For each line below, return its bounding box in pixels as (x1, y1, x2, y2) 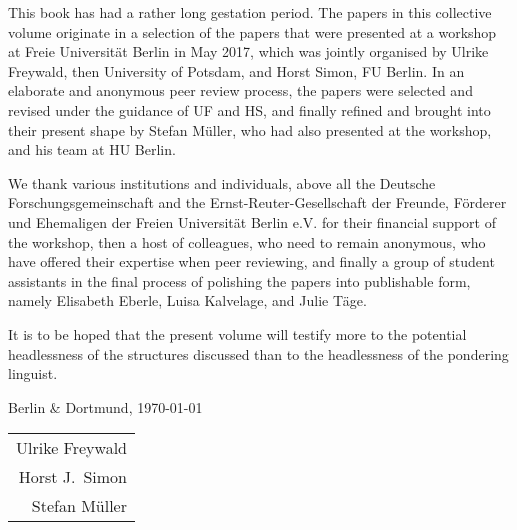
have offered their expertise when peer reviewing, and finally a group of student (8, 251, 495, 272)
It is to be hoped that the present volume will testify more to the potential (8, 323, 467, 344)
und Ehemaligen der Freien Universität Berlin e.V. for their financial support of (8, 211, 496, 232)
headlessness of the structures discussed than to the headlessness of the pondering (8, 343, 509, 364)
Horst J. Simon (18, 465, 127, 489)
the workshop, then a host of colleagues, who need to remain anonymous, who (8, 231, 486, 252)
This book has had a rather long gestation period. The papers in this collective (8, 2, 492, 22)
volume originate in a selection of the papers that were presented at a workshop (8, 21, 497, 42)
